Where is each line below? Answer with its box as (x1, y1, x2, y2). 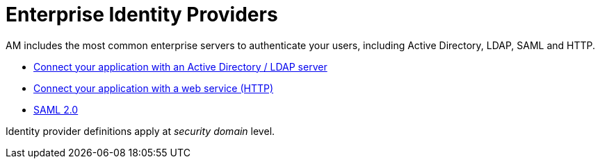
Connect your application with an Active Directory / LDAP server (33, 60, 327, 73)
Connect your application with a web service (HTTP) (33, 82, 274, 94)
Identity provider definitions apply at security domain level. (6, 125, 275, 137)
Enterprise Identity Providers (6, 3, 278, 26)
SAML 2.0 (33, 103, 79, 116)
